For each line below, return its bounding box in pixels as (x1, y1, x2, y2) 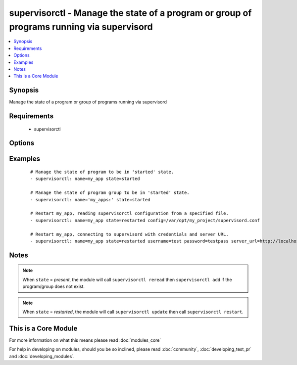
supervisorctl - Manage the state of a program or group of (9, 7, 252, 18)
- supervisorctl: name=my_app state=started (30, 176, 141, 182)
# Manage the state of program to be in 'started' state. (30, 169, 174, 175)
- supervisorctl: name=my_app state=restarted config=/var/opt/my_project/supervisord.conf (30, 218, 260, 223)
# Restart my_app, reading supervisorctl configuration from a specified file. (30, 211, 229, 216)
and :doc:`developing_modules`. (9, 353, 75, 359)
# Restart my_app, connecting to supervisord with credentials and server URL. (30, 231, 229, 237)
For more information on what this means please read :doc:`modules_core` (9, 337, 161, 343)
